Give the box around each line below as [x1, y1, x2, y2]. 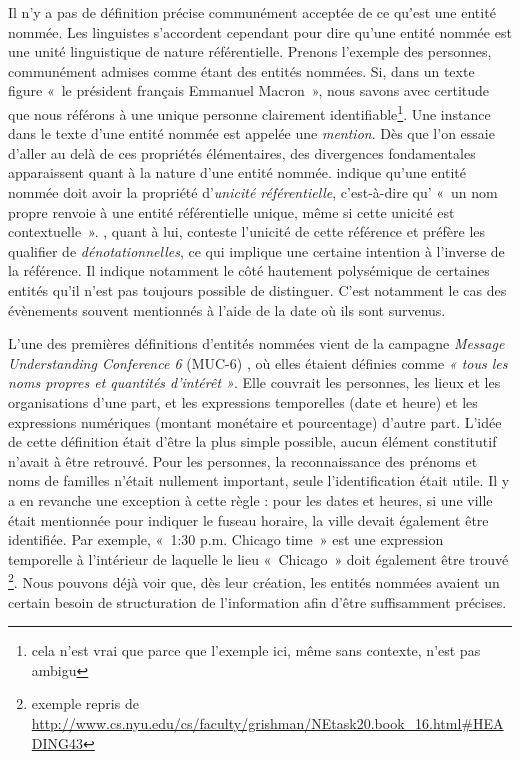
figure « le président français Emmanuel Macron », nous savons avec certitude [8, 80, 490, 101]
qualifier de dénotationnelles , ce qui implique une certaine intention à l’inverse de [8, 240, 505, 261]
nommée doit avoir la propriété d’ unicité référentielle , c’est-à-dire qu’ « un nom [8, 182, 498, 202]
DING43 [31, 732, 84, 753]
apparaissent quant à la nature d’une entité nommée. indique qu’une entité [8, 162, 466, 183]
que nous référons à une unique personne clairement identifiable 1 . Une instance [8, 100, 491, 124]
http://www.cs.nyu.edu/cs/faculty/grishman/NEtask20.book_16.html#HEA [31, 712, 504, 733]
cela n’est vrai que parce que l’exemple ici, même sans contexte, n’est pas [31, 640, 481, 661]
